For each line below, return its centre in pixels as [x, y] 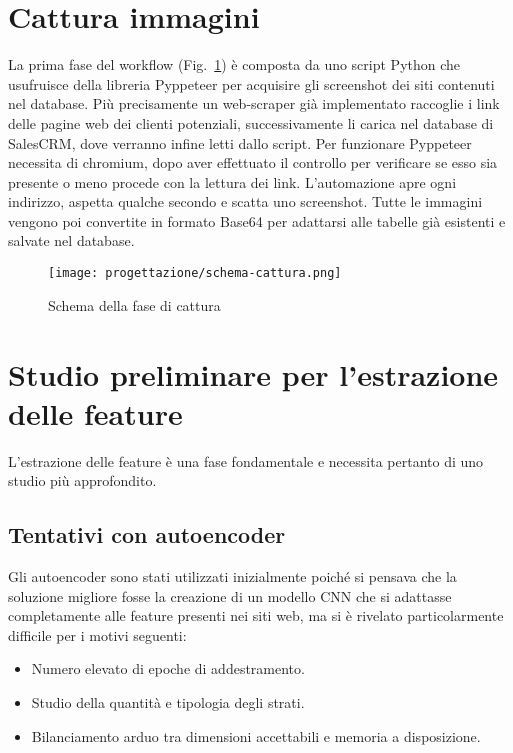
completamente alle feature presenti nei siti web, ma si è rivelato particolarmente [256, 615]
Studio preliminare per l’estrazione [253, 373]
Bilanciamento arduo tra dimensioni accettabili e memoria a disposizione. [256, 735]
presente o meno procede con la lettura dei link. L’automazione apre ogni [232, 181]
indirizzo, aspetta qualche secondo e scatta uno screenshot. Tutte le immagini [245, 201]
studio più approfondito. [82, 480]
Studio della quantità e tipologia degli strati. [168, 701]
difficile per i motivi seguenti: [97, 634]
